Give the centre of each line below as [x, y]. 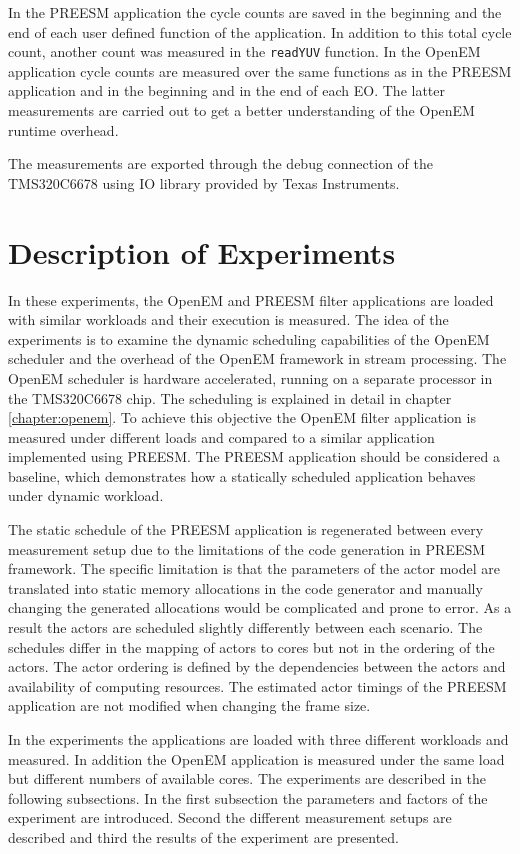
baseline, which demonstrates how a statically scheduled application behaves [242, 475]
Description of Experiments [202, 251]
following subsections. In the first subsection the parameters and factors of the [248, 797]
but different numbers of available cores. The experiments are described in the [247, 778]
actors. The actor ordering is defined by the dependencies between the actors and [257, 666]
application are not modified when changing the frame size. [189, 705]
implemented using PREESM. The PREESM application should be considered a [254, 456]
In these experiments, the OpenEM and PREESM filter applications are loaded [251, 299]
